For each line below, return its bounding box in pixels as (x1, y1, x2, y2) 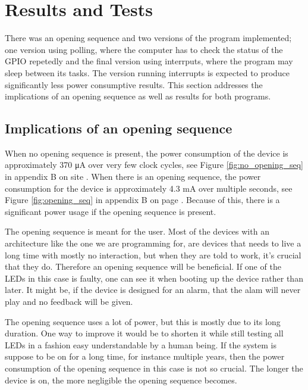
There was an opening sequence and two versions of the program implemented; (5, 32, 292, 44)
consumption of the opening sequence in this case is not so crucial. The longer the (5, 361, 303, 374)
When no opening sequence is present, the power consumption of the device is (5, 146, 288, 159)
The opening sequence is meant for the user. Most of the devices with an (5, 225, 269, 238)
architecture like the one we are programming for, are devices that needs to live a (5, 237, 301, 249)
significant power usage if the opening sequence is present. (5, 205, 216, 217)
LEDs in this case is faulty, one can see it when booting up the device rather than (5, 272, 303, 284)
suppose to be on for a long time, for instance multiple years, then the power (5, 350, 285, 363)
